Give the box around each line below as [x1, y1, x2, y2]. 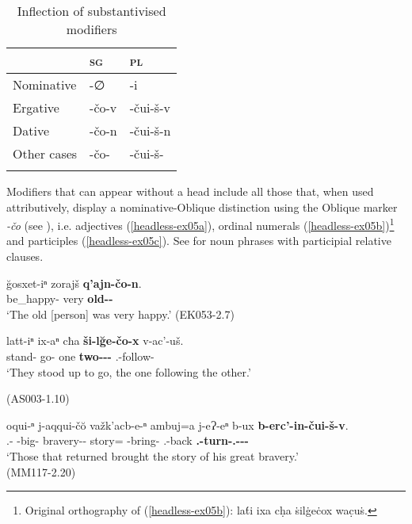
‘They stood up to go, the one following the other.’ [6, 363, 251, 380]
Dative [13, 121, 50, 140]
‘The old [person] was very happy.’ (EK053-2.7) [6, 305, 235, 322]
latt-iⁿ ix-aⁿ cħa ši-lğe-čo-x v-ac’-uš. [6, 332, 184, 349]
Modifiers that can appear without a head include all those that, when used [6, 183, 374, 199]
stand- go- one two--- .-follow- [6, 348, 154, 364]
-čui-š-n [129, 121, 171, 140]
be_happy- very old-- [6, 290, 113, 307]
